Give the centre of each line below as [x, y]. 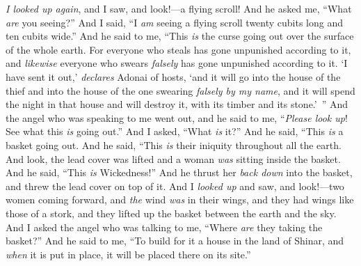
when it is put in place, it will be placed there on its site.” [128, 254]
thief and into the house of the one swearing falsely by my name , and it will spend [180, 90]
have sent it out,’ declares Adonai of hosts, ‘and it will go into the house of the [173, 76]
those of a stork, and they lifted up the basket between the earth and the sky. [171, 213]
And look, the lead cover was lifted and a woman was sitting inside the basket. [173, 158]
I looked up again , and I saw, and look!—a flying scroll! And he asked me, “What [179, 8]
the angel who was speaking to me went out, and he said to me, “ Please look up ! [177, 117]
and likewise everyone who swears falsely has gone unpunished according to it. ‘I [177, 63]
